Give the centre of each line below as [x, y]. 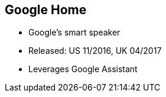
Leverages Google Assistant [83, 69]
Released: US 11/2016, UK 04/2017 [95, 51]
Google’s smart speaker [74, 33]
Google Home [46, 10]
